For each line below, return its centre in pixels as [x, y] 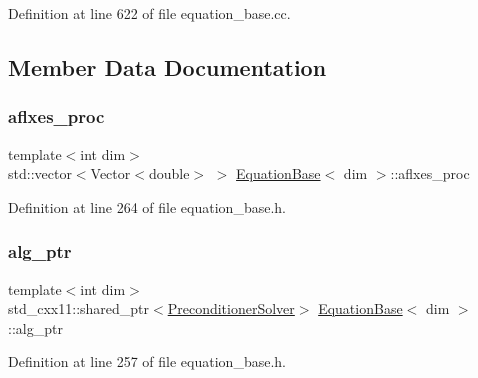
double [169, 173]
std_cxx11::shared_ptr [79, 308]
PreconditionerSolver [231, 308]
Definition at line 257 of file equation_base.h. [147, 361]
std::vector [40, 173]
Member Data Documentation [167, 66]
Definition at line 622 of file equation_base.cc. [149, 13]
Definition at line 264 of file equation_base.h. [147, 206]
